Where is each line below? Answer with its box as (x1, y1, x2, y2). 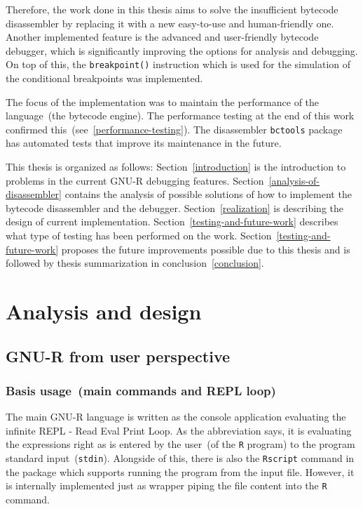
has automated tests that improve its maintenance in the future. (6, 135, 282, 150)
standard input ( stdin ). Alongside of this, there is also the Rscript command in (6, 451, 355, 465)
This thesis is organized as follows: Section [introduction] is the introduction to (6, 159, 346, 174)
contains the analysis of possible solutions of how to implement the (64, 187, 352, 201)
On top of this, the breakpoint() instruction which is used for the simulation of (6, 57, 351, 72)
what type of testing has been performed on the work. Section (6, 228, 272, 243)
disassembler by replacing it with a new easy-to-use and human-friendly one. (6, 15, 334, 30)
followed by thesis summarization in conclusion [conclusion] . (6, 256, 264, 270)
